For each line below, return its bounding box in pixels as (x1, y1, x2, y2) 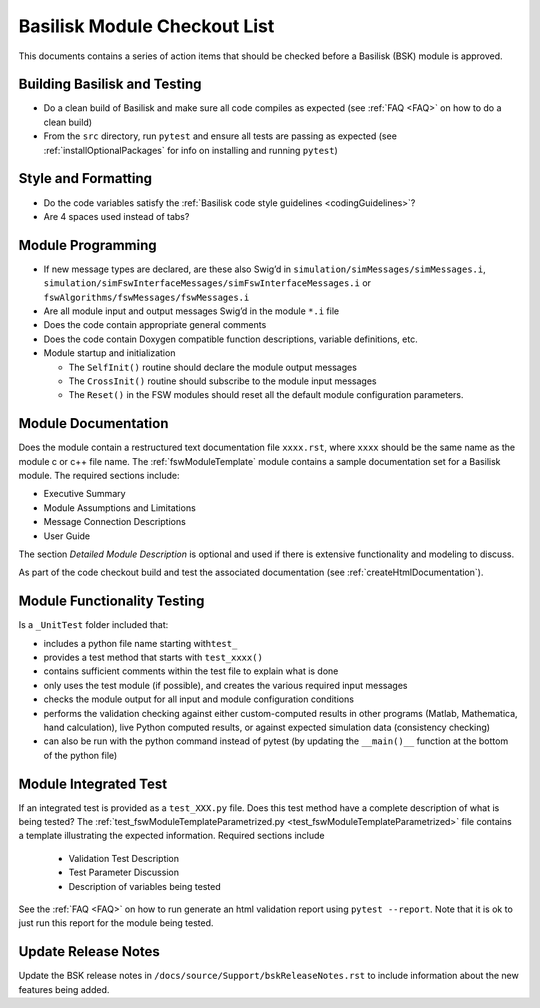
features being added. (18, 983, 110, 995)
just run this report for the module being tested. (18, 917, 214, 929)
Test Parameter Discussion (68, 866, 180, 879)
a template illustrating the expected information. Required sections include (18, 830, 325, 842)
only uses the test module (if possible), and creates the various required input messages (43, 679, 408, 691)
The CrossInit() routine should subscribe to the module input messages (68, 375, 377, 387)
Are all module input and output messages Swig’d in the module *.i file (43, 305, 340, 317)
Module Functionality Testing (18, 593, 205, 610)
